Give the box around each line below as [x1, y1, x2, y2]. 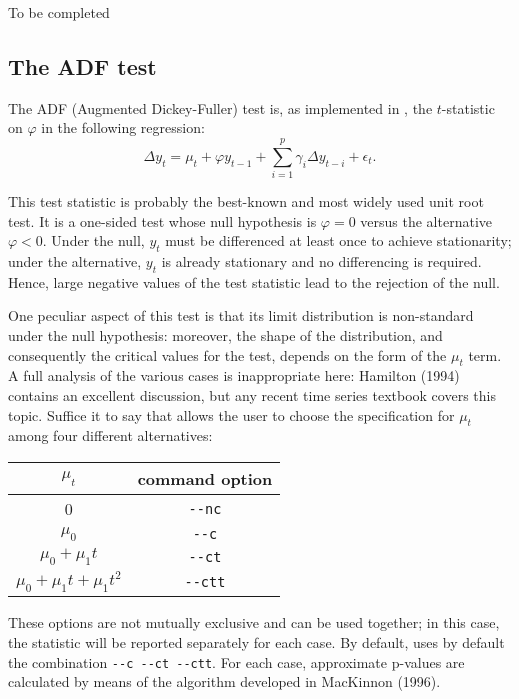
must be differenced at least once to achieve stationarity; [165, 230, 512, 251]
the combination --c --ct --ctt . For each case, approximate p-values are [8, 651, 465, 672]
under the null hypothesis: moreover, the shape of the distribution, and [8, 325, 443, 346]
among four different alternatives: [8, 425, 213, 446]
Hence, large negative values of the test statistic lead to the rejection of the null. [8, 271, 500, 292]
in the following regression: [41, 117, 205, 138]
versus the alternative [360, 210, 492, 231]
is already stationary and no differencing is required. [161, 251, 482, 272]
